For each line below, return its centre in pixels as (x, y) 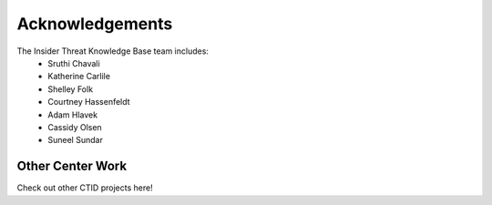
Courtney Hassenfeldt (89, 102)
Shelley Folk (71, 89)
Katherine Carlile (79, 77)
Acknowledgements (95, 24)
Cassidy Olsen (75, 127)
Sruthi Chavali (74, 63)
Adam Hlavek (73, 115)
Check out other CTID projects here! (85, 188)
